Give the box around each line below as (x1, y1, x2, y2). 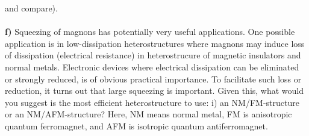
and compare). (5, 2, 58, 14)
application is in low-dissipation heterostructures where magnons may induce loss (5, 37, 305, 49)
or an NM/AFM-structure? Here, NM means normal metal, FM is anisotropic (5, 108, 292, 120)
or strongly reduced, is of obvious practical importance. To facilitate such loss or (5, 72, 302, 85)
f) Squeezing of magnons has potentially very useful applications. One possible (5, 25, 295, 38)
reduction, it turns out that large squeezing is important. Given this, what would (5, 84, 304, 97)
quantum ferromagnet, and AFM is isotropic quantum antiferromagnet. (5, 119, 268, 132)
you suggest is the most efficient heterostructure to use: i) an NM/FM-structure (5, 96, 299, 108)
